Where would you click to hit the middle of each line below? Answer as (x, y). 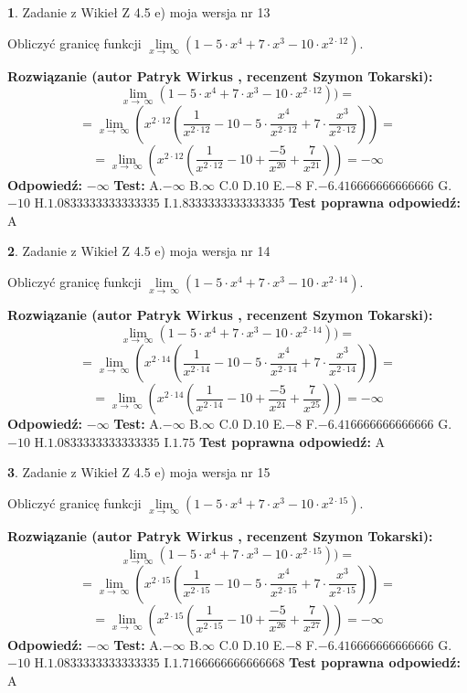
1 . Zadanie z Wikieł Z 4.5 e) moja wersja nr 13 (139, 12)
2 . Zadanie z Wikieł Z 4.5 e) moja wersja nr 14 (139, 251)
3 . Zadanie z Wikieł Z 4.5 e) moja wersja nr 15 (139, 472)
